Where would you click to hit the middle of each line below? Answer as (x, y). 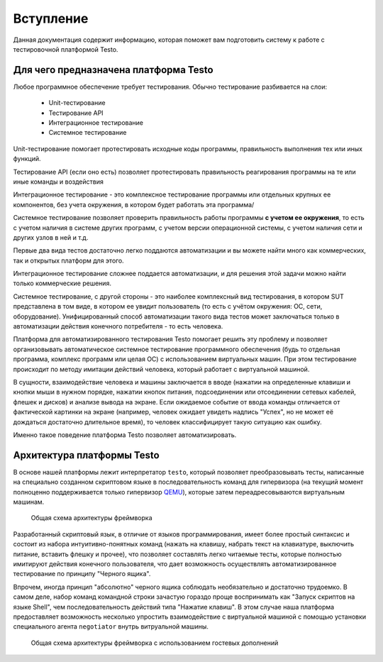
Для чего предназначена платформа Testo (113, 70)
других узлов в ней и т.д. (51, 237)
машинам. (29, 502)
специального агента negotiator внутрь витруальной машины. (111, 627)
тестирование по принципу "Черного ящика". (82, 574)
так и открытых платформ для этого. (68, 260)
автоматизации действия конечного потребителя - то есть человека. (118, 326)
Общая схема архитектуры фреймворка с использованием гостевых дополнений (155, 643)
